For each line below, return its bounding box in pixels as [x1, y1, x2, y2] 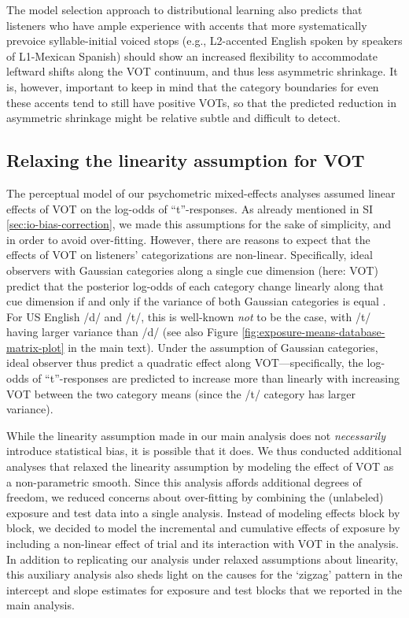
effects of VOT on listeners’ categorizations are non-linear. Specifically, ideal [6, 246, 373, 263]
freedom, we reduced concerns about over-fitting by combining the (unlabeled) [6, 489, 384, 505]
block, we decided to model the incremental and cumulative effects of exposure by [6, 520, 400, 536]
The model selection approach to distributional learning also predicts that [6, 2, 363, 17]
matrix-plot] [6, 339, 64, 355]
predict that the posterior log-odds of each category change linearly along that [6, 277, 384, 294]
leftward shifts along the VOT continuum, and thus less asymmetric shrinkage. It [6, 63, 398, 80]
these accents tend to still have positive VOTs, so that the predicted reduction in [6, 94, 396, 110]
